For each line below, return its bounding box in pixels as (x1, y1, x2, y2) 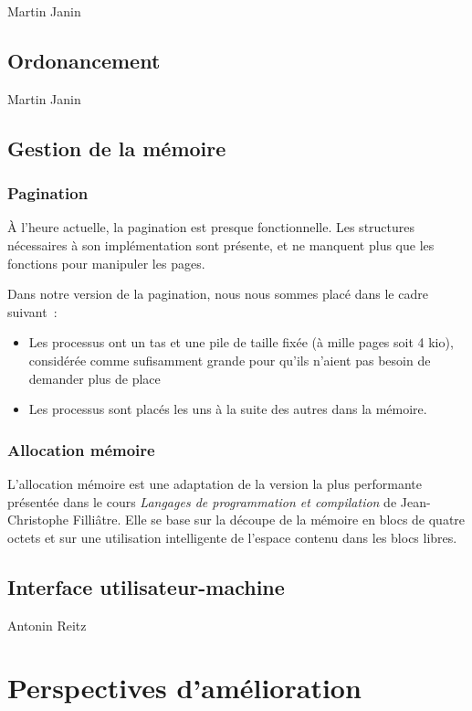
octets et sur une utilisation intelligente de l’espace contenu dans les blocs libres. (7, 527, 457, 547)
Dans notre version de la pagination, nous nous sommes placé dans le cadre (7, 284, 428, 303)
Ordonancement (7, 46, 161, 74)
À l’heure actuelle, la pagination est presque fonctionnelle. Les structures (7, 218, 415, 237)
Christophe (7, 510, 69, 529)
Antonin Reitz (7, 615, 87, 634)
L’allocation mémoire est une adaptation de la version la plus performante (7, 473, 423, 493)
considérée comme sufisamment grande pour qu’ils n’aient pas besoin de (28, 350, 431, 369)
